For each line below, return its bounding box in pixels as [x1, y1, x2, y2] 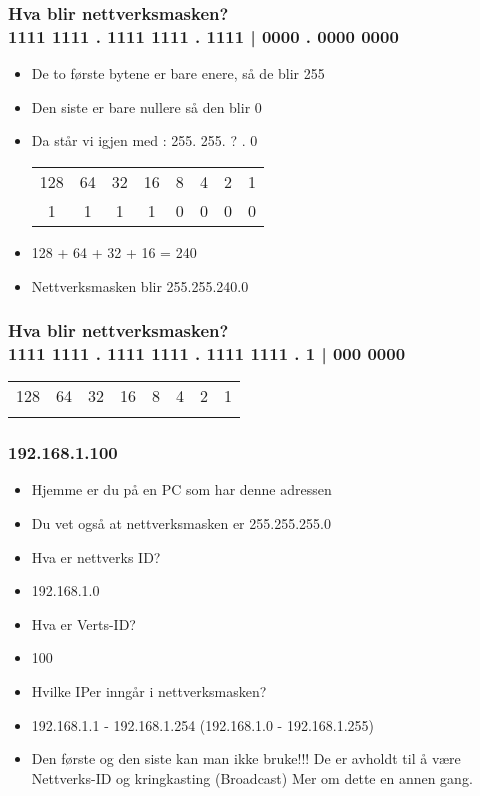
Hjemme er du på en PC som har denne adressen [31, 479, 332, 500]
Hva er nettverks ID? [31, 546, 161, 567]
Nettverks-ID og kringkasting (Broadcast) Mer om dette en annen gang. [31, 767, 473, 788]
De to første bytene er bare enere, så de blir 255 [31, 63, 325, 84]
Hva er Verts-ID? [31, 613, 136, 634]
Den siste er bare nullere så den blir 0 [31, 96, 262, 117]
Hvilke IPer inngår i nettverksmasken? [31, 681, 267, 702]
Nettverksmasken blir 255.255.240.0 [31, 275, 249, 296]
